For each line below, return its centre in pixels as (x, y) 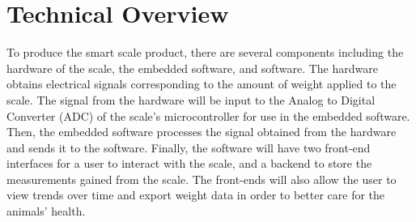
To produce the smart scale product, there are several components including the (205, 52)
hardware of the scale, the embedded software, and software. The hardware (192, 68)
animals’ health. (46, 211)
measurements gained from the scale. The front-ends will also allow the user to (202, 179)
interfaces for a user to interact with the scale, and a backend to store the (189, 163)
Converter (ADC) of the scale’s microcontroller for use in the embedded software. (208, 115)
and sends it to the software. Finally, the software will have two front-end (189, 147)
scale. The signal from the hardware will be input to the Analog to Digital (191, 99)
